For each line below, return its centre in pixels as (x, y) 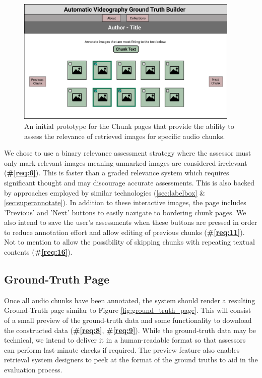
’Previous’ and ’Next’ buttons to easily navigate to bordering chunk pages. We (125, 212)
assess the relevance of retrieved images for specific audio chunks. (125, 136)
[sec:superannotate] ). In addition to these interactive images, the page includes (125, 202)
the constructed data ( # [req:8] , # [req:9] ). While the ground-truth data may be (130, 330)
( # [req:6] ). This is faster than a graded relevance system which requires (117, 173)
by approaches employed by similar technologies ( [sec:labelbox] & (105, 192)
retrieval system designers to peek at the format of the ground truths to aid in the (131, 360)
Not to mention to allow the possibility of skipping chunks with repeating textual (129, 242)
